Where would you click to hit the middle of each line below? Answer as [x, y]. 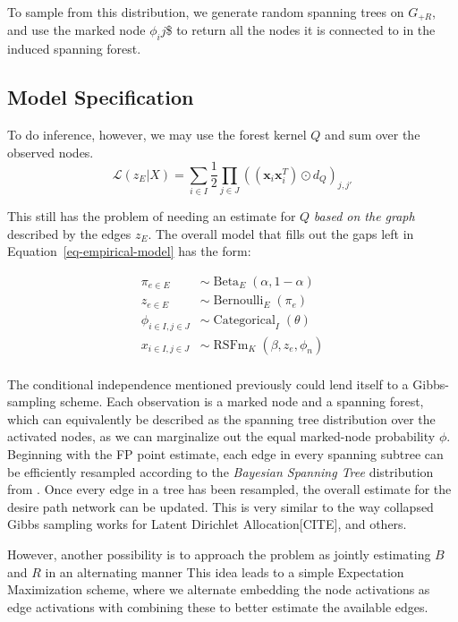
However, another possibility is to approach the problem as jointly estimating [219, 554]
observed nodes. [51, 152]
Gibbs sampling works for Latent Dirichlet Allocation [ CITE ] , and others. [207, 524]
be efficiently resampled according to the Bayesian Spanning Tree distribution [221, 471]
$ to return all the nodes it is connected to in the [301, 30]
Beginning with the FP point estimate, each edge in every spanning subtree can [225, 454]
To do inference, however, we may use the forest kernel [157, 135]
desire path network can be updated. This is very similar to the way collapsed [221, 506]
